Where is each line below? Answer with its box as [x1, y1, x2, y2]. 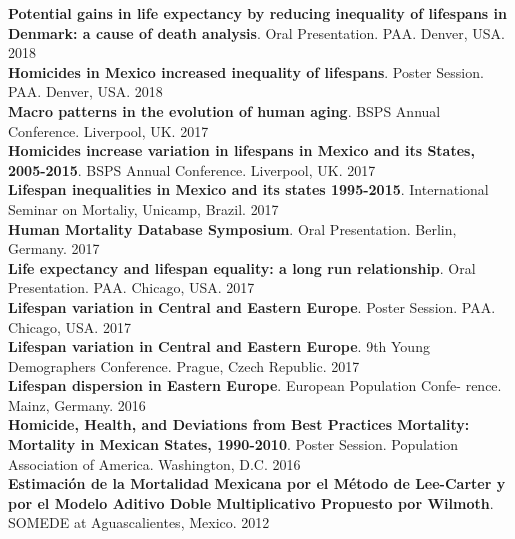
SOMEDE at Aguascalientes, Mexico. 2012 [8, 512, 270, 533]
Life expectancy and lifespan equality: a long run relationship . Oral [8, 257, 476, 278]
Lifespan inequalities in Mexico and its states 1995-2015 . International [8, 179, 489, 200]
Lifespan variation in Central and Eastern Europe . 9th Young [8, 336, 430, 357]
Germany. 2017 [8, 238, 100, 259]
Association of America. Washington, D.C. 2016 [8, 453, 301, 474]
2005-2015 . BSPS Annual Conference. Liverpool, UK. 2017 [8, 159, 376, 180]
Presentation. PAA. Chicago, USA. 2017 [8, 277, 255, 298]
